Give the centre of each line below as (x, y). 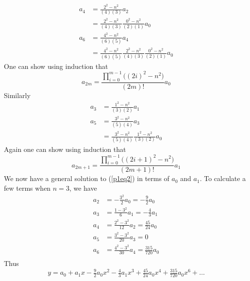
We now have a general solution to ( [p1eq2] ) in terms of (87, 178)
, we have (83, 188)
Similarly (17, 95)
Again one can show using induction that (65, 149)
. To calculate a (223, 178)
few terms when (27, 188)
